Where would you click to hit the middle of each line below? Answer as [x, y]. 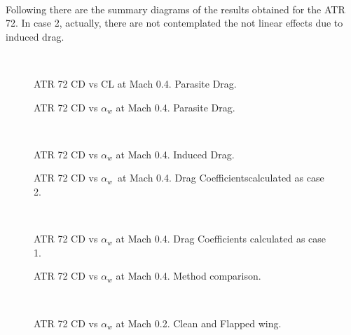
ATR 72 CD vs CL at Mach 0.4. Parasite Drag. [135, 83]
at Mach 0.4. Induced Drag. [175, 154]
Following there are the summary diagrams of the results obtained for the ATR [175, 9]
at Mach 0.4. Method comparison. [188, 276]
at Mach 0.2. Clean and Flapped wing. [199, 323]
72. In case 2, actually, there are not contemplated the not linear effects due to [174, 23]
